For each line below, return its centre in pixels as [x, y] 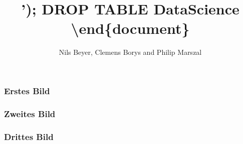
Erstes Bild [27, 90]
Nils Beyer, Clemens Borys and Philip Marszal [130, 52]
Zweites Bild [30, 113]
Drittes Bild [29, 136]
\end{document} [130, 28]
